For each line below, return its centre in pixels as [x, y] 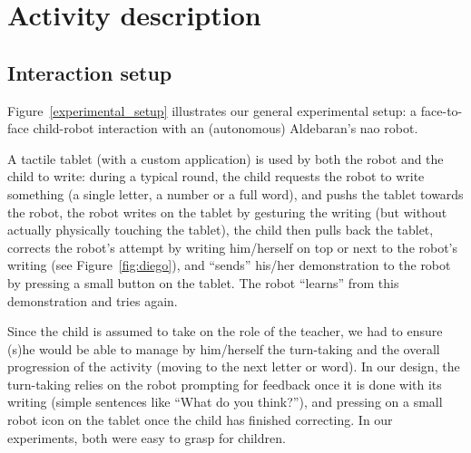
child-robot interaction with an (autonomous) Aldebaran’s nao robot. [226, 128]
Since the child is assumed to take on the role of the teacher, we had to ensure [225, 331]
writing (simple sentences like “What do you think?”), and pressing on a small [225, 402]
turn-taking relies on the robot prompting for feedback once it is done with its [225, 384]
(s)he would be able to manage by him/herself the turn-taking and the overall [224, 348]
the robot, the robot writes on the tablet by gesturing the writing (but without [227, 212]
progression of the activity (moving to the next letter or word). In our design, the [234, 366]
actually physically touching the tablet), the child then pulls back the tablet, [221, 230]
